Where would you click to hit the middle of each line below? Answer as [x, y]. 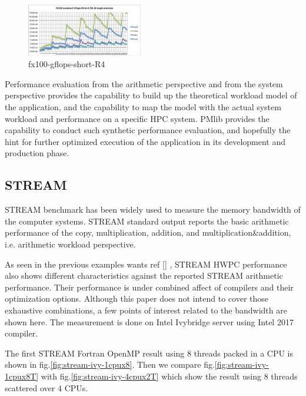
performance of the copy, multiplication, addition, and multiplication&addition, [148, 232]
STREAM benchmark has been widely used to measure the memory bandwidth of [153, 209]
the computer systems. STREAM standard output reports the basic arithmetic [147, 221]
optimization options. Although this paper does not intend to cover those [137, 298]
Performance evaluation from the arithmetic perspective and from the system [144, 83]
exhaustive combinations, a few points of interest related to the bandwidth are [146, 310]
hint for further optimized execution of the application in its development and [145, 141]
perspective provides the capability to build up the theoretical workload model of [151, 95]
